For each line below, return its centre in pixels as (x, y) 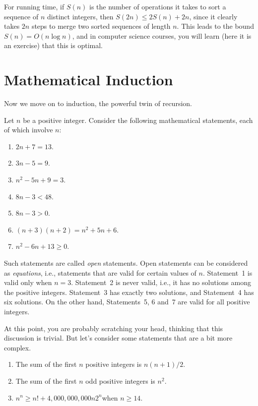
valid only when (28, 282)
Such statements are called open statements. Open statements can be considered (126, 263)
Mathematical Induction (89, 80)
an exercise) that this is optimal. (53, 45)
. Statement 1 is (227, 272)
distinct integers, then (80, 16)
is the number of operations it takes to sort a (158, 6)
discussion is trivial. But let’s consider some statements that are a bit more (118, 338)
